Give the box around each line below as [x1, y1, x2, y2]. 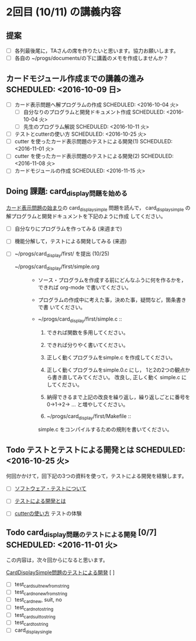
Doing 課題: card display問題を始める [6, 186, 128, 197]
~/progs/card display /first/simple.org [14, 263, 99, 271]
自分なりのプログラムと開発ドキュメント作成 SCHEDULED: [23, 109, 166, 115]
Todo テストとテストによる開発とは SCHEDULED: [6, 444, 185, 455]
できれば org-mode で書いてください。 [37, 284, 132, 291]
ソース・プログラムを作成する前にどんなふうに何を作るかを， [37, 276, 187, 284]
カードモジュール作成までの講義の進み [6, 73, 145, 83]
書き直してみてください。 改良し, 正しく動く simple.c [51, 373, 180, 380]
